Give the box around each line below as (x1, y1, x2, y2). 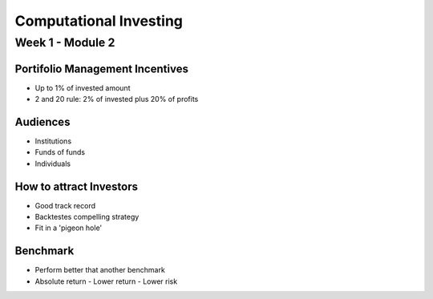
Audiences (14, 115, 71, 128)
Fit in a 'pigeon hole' (34, 223, 103, 232)
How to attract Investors (14, 180, 139, 193)
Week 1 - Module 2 (14, 35, 115, 50)
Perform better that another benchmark (34, 265, 166, 275)
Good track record (34, 200, 96, 210)
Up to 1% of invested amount (34, 83, 131, 92)
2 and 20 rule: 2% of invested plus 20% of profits (34, 95, 199, 104)
